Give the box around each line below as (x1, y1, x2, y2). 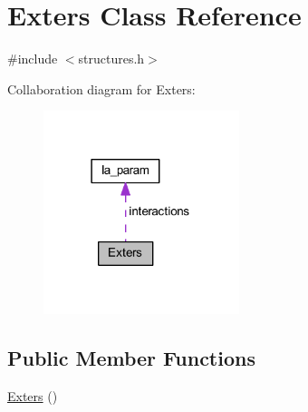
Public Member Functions (7, 343, 255, 371)
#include (7, 49, 58, 68)
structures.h (78, 49, 145, 68)
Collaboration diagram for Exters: (7, 79, 196, 98)
